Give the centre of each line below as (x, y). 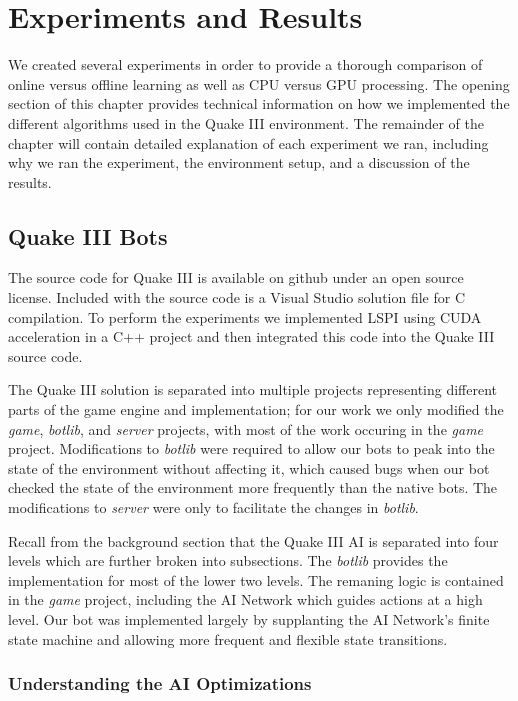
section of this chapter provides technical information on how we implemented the (259, 103)
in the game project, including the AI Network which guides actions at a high (245, 599)
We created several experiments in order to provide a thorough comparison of (245, 64)
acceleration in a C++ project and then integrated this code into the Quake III (251, 336)
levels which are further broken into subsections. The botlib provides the (228, 560)
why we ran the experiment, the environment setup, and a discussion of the (239, 162)
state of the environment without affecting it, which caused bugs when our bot (249, 467)
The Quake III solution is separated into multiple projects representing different (253, 389)
